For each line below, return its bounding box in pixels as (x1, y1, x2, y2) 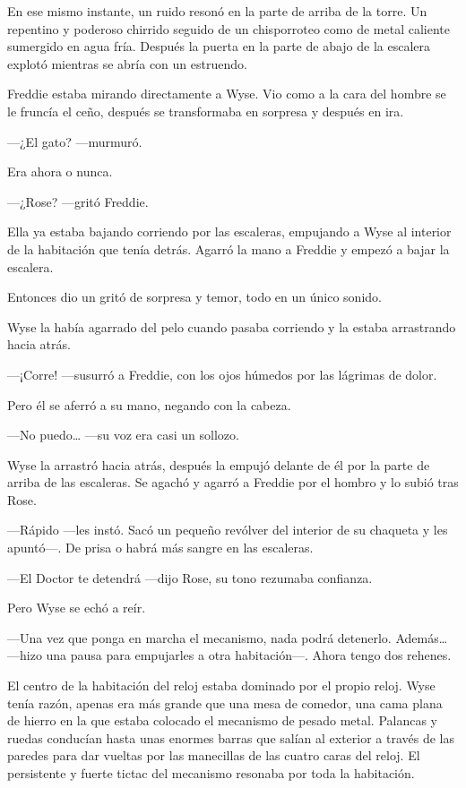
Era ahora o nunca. (7, 162, 113, 181)
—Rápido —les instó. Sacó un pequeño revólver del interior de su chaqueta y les (7, 520, 448, 539)
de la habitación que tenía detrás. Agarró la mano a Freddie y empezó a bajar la (7, 239, 450, 258)
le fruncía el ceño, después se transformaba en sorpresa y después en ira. (7, 101, 404, 120)
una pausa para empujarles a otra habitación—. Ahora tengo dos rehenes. (46, 646, 452, 664)
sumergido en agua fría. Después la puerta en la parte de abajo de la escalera (7, 37, 431, 56)
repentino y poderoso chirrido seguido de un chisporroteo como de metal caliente (7, 19, 450, 38)
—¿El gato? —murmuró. (7, 132, 142, 150)
